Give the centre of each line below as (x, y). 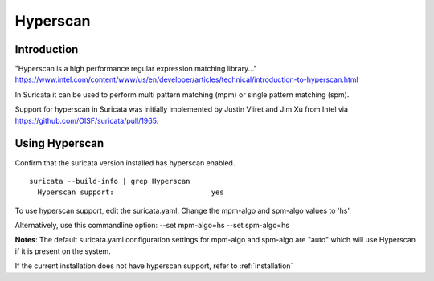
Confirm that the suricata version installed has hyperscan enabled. (125, 163)
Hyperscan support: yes (131, 192)
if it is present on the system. (63, 251)
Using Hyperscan (59, 143)
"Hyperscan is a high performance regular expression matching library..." (136, 69)
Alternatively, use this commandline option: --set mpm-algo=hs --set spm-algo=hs (152, 226)
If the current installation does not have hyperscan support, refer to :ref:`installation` (154, 266)
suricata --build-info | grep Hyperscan (110, 181)
